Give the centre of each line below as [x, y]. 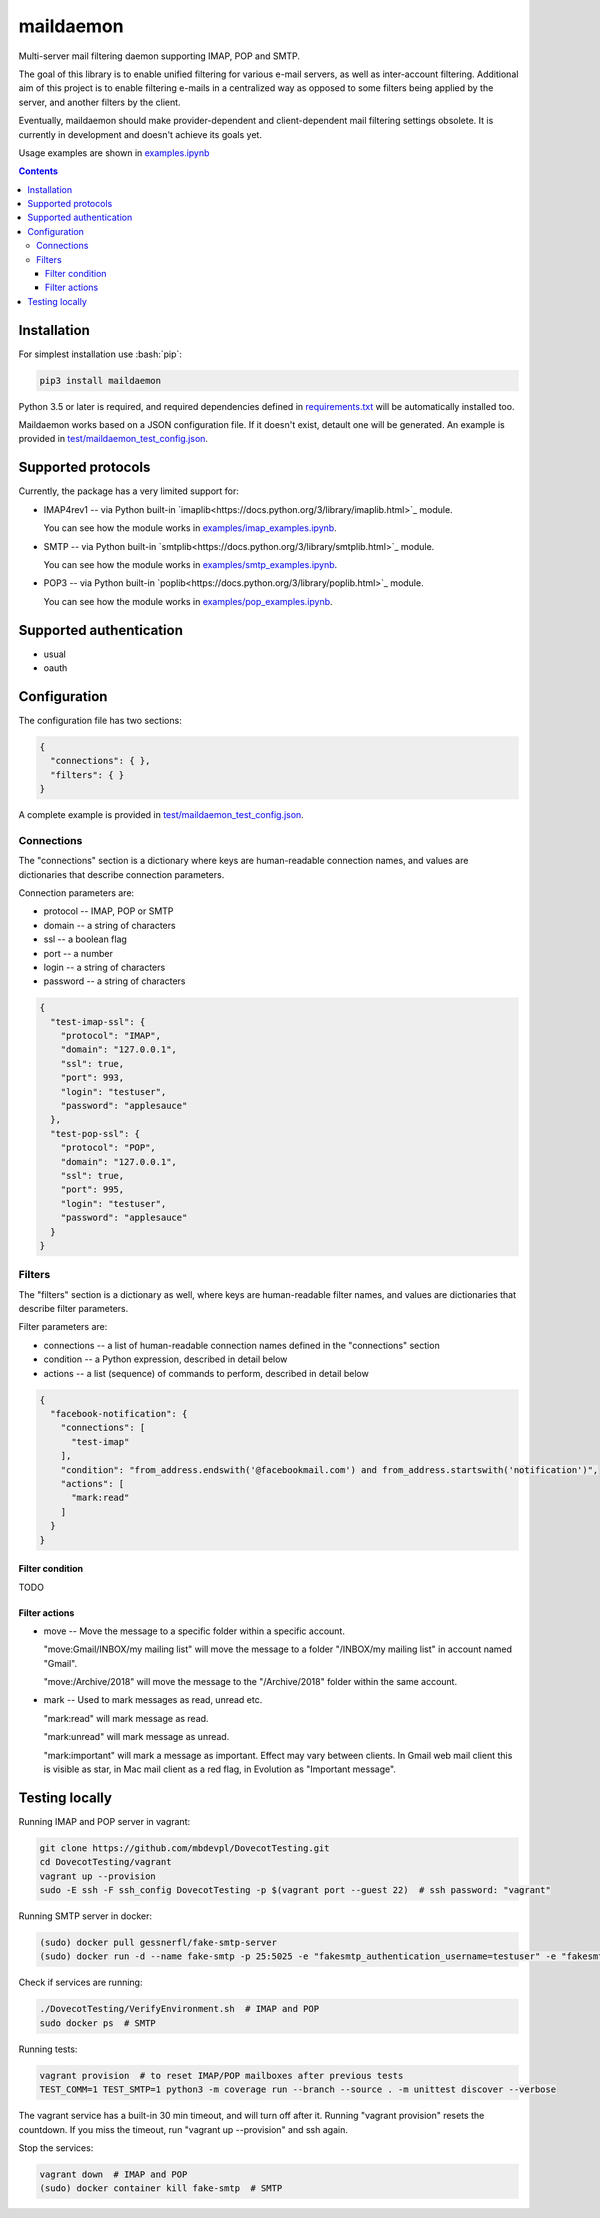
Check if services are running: [80, 1982]
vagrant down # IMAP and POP [113, 2174]
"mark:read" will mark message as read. [126, 1718]
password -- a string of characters [114, 981]
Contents [38, 171]
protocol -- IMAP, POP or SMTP [108, 911]
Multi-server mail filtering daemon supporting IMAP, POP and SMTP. [159, 56]
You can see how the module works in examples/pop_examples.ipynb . [188, 601]
